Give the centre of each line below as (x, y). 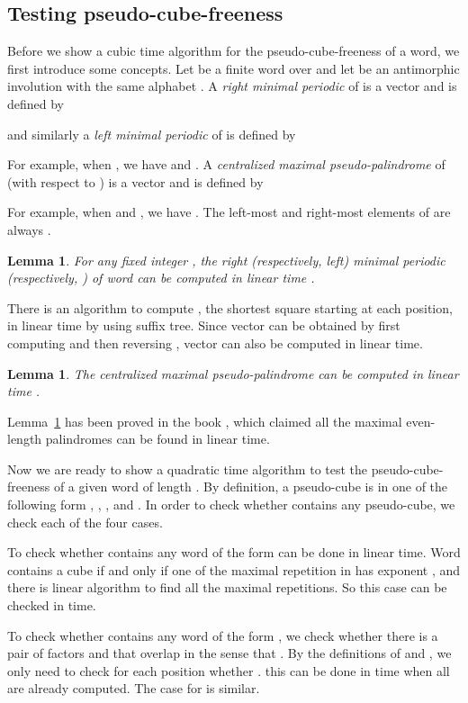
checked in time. (52, 605)
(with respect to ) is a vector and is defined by (135, 181)
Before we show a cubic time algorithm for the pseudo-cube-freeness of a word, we (234, 51)
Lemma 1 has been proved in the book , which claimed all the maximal (205, 421)
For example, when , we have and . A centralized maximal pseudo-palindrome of (226, 164)
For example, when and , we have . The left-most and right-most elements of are (229, 212)
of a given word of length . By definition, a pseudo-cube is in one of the (251, 487)
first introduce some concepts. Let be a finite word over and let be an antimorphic (234, 68)
